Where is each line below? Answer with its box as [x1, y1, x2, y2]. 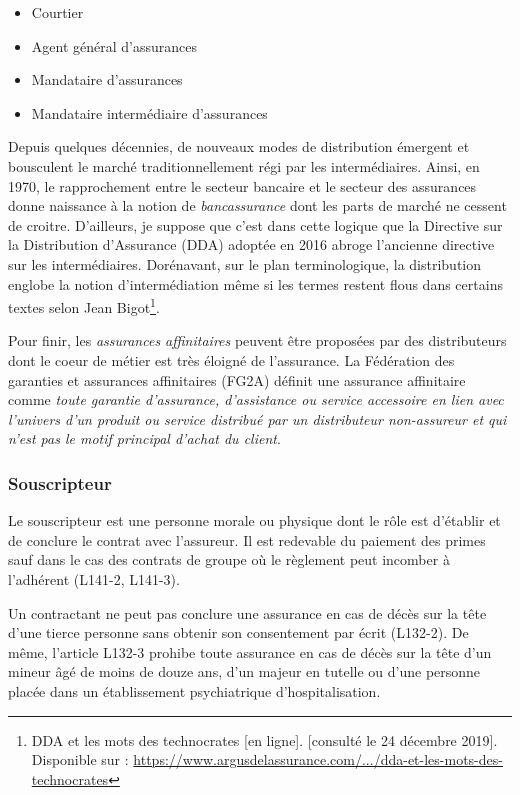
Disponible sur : [31, 749, 129, 770]
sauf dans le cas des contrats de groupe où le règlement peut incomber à [8, 549, 450, 570]
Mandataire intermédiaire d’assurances [31, 102, 268, 123]
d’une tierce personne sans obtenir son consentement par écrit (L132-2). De [8, 622, 469, 643]
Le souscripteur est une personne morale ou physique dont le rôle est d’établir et [8, 510, 501, 531]
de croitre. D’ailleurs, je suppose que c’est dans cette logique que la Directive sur [8, 214, 503, 235]
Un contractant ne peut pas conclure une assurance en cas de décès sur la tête [8, 602, 487, 623]
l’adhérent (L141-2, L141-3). [8, 568, 180, 589]
